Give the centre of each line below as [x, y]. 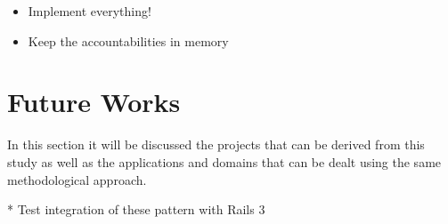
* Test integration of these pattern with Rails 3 [136, 209]
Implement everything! [90, 11]
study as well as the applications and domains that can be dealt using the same [224, 161]
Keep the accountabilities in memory [128, 40]
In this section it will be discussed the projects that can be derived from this [216, 144]
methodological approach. [77, 179]
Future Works [94, 102]
